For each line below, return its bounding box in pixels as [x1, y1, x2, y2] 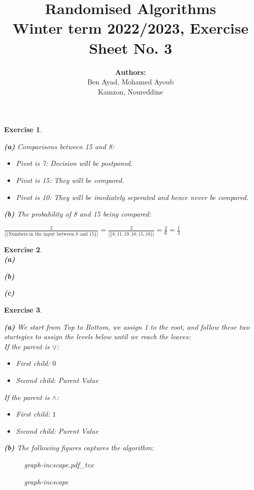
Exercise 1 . [4, 124, 42, 135]
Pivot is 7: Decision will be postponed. [16, 158, 133, 168]
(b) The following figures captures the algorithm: [4, 442, 154, 453]
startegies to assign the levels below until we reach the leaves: [4, 331, 191, 342]
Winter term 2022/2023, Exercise [12, 18, 249, 38]
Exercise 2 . [4, 244, 42, 254]
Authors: [115, 66, 146, 77]
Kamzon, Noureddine [98, 86, 163, 96]
